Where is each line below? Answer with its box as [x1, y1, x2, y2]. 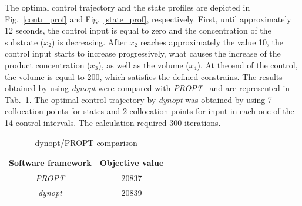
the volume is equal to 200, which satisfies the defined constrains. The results [5, 70, 283, 82]
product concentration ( [5, 58, 90, 71]
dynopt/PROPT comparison [35, 136, 137, 148]
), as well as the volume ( [98, 58, 189, 71]
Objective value [99, 157, 164, 169]
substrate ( [5, 35, 44, 48]
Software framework [9, 157, 92, 169]
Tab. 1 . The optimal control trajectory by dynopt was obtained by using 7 [5, 93, 272, 105]
